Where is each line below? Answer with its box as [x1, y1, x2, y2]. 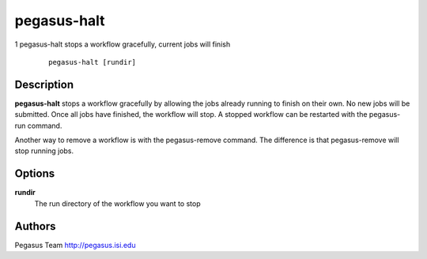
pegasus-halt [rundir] [48, 58, 137, 66]
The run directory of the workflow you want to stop [34, 198, 201, 208]
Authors [14, 220, 56, 233]
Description [14, 77, 74, 91]
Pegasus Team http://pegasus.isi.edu [14, 240, 136, 250]
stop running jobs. [14, 146, 74, 156]
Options [14, 167, 55, 181]
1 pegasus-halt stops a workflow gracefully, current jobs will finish [14, 39, 231, 49]
